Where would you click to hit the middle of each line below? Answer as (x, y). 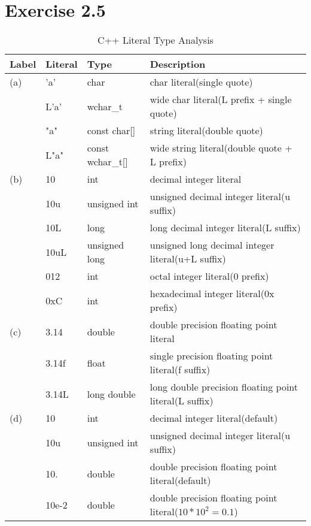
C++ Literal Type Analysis (155, 40)
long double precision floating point (224, 387)
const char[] (111, 131)
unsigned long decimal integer (212, 245)
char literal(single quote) (201, 82)
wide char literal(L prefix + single (221, 99)
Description (178, 64)
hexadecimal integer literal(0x (212, 294)
